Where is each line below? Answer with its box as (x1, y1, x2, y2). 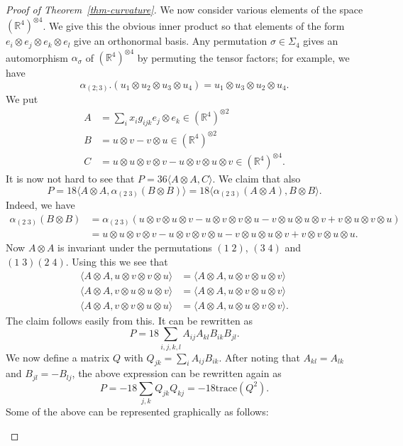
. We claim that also (212, 171, 301, 186)
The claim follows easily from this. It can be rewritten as (6, 312, 253, 327)
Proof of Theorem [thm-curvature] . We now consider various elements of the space (6, 2, 363, 16)
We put (6, 92, 38, 107)
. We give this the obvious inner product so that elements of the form (43, 18, 345, 33)
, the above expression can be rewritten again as (72, 366, 282, 381)
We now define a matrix (6, 349, 110, 364)
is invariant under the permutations (57, 240, 212, 255)
